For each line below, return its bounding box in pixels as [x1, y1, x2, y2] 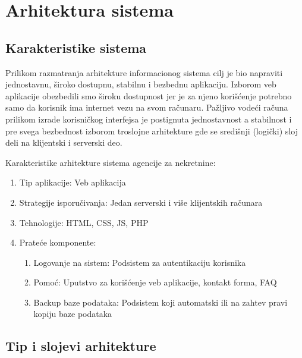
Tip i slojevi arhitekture [5, 337, 156, 355]
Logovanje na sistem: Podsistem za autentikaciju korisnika [33, 256, 246, 268]
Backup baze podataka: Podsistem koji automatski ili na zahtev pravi [33, 296, 288, 308]
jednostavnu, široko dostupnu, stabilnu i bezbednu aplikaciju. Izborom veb [5, 78, 276, 90]
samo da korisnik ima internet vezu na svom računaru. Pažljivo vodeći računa [5, 101, 288, 114]
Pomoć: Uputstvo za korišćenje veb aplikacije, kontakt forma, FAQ [33, 276, 277, 288]
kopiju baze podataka [33, 307, 112, 320]
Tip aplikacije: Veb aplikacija [19, 176, 126, 189]
